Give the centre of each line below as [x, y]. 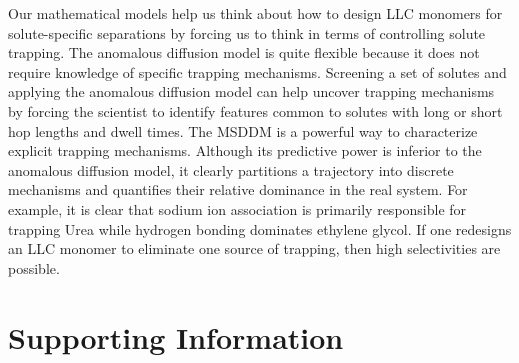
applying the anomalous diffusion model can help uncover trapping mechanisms [251, 91]
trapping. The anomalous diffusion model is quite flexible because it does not [244, 52]
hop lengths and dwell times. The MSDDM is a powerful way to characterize [243, 130]
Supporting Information [176, 336]
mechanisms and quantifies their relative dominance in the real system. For [238, 189]
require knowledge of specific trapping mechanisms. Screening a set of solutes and [257, 71]
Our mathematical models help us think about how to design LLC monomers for [255, 13]
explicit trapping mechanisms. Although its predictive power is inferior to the [245, 150]
